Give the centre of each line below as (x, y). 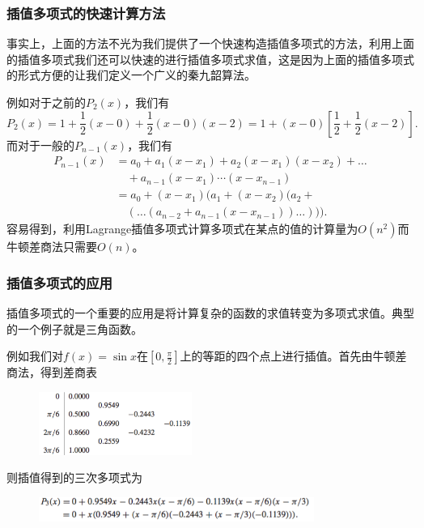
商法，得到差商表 (52, 372)
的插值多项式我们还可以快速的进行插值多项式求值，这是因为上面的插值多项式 (210, 59)
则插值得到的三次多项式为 (74, 477)
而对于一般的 (40, 145)
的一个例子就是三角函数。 (74, 328)
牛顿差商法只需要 (52, 247)
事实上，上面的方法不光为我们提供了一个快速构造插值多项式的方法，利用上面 (210, 43)
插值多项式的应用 (59, 282)
